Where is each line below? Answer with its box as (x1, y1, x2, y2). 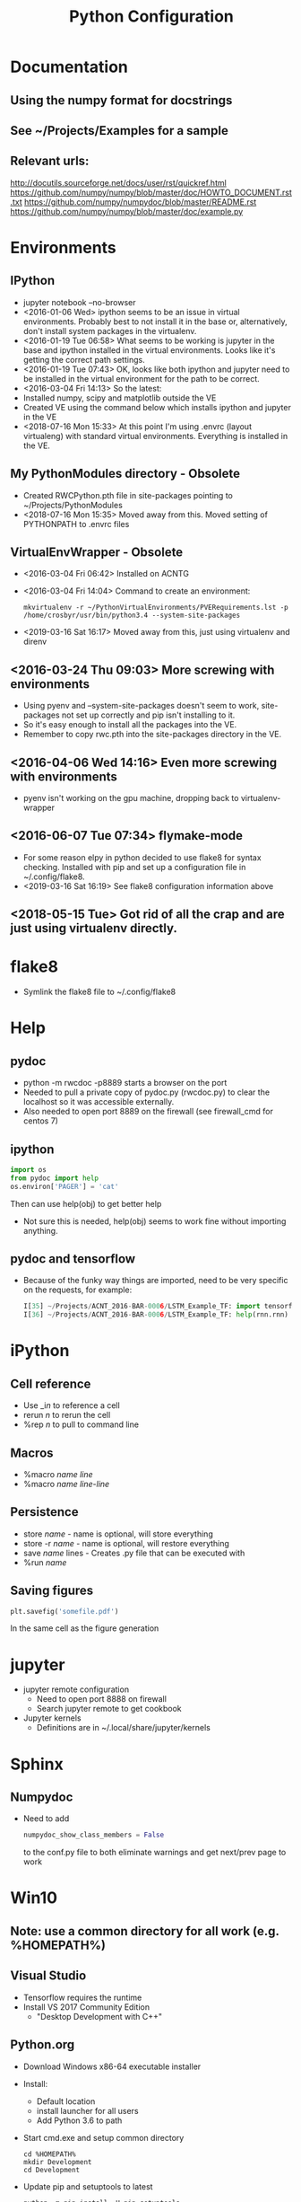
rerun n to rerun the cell (22, 1410, 111, 1421)
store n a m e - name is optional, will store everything (22, 1528, 213, 1539)
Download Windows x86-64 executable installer (22, 2061, 202, 2072)
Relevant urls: (10, 154, 90, 169)
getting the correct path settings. (22, 354, 146, 365)
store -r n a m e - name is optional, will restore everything (22, 1537, 229, 1548)
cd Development (22, 2165, 81, 2174)
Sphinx (10, 1754, 64, 1775)
